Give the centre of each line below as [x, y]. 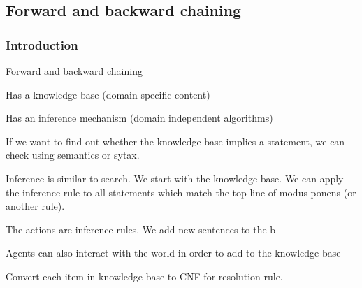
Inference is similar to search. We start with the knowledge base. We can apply [175, 178]
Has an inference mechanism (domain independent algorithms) [139, 118]
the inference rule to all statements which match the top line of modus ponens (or [181, 192]
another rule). [35, 206]
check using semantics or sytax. [73, 155]
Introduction [42, 44]
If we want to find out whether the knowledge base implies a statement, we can [175, 141]
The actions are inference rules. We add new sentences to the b [141, 229]
